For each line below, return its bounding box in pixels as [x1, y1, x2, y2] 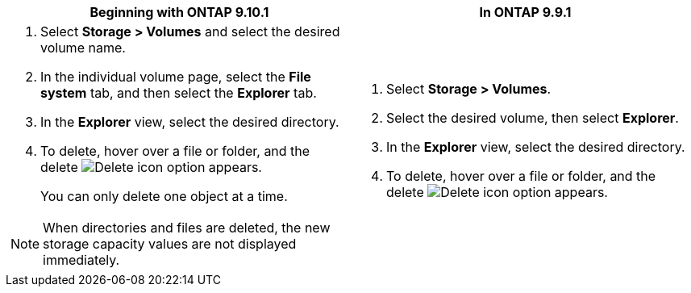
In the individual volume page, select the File [40, 69, 311, 85]
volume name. [40, 40, 126, 56]
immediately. [43, 252, 120, 268]
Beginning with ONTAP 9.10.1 [89, 4, 269, 20]
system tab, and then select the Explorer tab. [40, 85, 317, 101]
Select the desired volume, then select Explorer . [386, 110, 679, 126]
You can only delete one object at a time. [40, 188, 288, 204]
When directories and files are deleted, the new [43, 220, 331, 236]
